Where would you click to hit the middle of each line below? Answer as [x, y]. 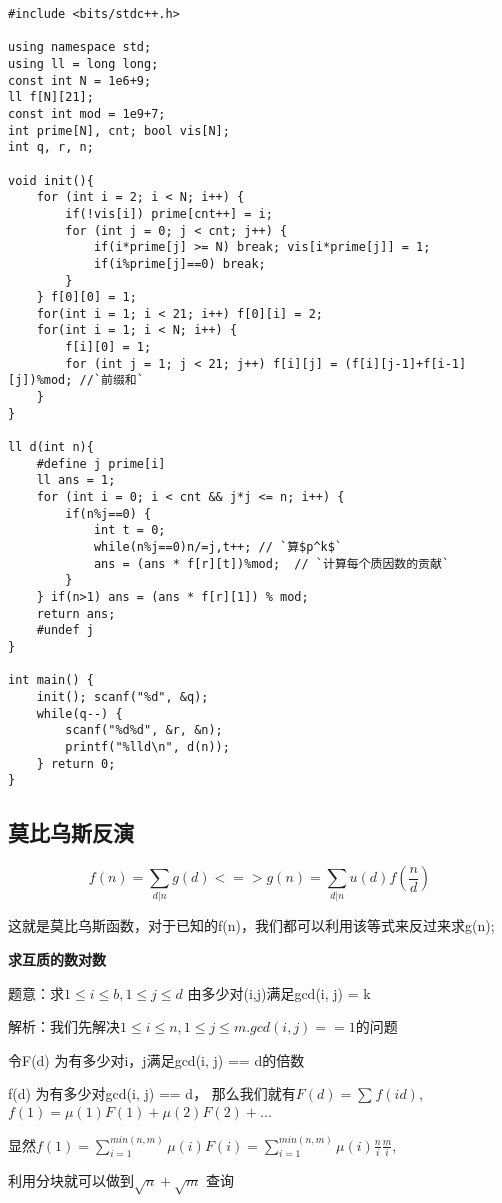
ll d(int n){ [51, 447]
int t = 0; [129, 530]
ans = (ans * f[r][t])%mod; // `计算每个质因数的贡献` [271, 563]
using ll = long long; [83, 63]
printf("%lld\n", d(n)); [147, 746]
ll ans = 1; [76, 480]
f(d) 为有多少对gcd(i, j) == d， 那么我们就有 [152, 1093]
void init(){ [51, 180]
